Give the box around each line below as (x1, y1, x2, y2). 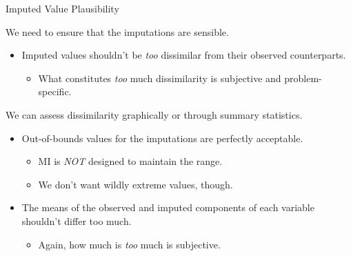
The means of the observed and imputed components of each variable (21, 200, 314, 215)
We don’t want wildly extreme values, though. (38, 177, 233, 191)
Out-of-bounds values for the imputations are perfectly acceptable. (21, 130, 303, 145)
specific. (38, 84, 72, 99)
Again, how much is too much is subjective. (38, 237, 221, 251)
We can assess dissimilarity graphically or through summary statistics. (6, 107, 303, 121)
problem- (284, 70, 322, 85)
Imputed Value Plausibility (6, 1, 119, 15)
